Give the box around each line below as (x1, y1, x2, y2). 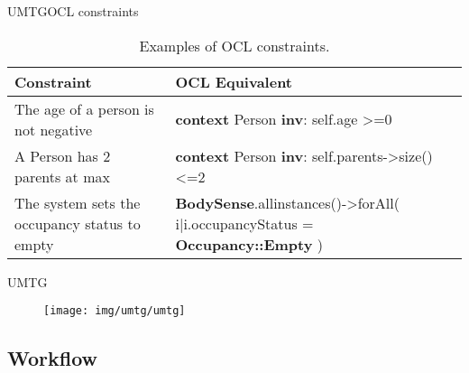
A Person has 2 (14, 145, 111, 166)
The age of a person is (14, 98, 154, 119)
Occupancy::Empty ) (175, 233, 323, 255)
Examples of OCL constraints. (139, 34, 330, 56)
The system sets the (14, 191, 141, 213)
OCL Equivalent (175, 70, 293, 92)
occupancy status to (14, 212, 141, 234)
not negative (14, 118, 93, 140)
